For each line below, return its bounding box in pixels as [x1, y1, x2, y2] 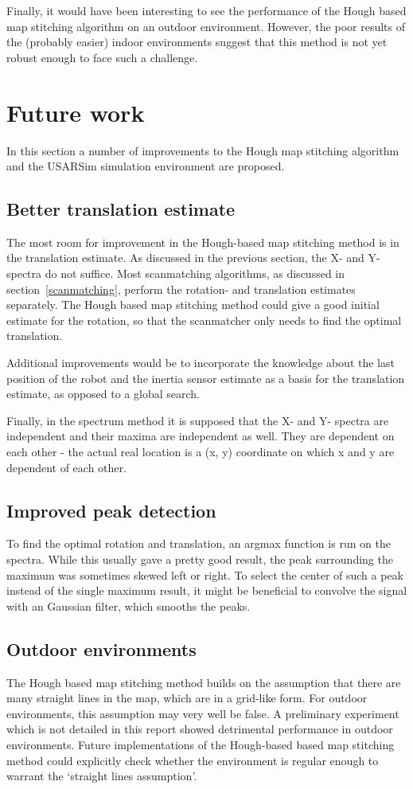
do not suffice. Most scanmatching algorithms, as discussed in [45, 265, 345, 282]
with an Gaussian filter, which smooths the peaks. [6, 597, 251, 614]
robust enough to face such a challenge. [6, 49, 198, 65]
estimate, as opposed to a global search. [6, 385, 200, 402]
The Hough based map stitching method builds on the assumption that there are [6, 674, 401, 690]
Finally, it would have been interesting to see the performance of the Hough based [6, 2, 407, 18]
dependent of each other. [6, 459, 127, 475]
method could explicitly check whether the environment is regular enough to [6, 752, 379, 768]
